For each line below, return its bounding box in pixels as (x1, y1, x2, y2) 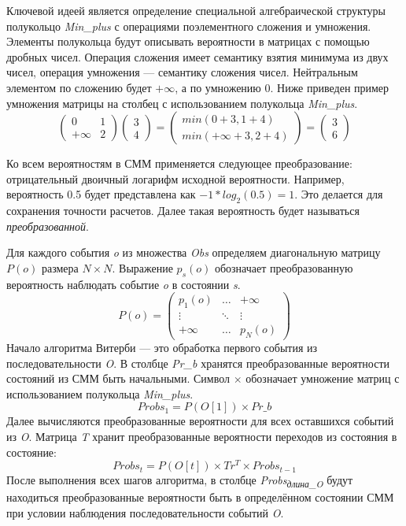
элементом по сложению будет (6, 79, 152, 95)
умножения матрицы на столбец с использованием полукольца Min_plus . (6, 94, 358, 111)
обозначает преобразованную (214, 259, 353, 276)
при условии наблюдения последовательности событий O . (6, 505, 284, 521)
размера (41, 259, 79, 276)
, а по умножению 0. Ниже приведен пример (175, 79, 389, 95)
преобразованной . (6, 217, 89, 234)
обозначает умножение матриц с (245, 370, 400, 387)
